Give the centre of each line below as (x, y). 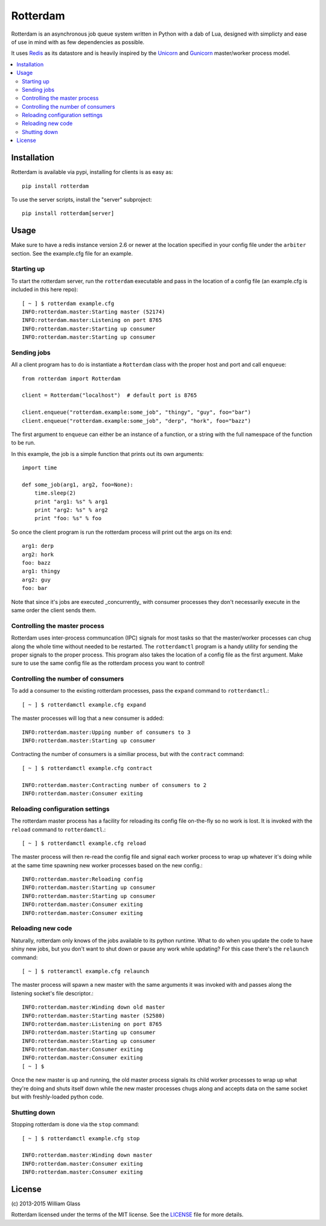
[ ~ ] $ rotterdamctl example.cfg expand (84, 704)
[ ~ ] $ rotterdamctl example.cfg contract (87, 768)
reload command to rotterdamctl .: (59, 829)
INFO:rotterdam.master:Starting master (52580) (94, 1016)
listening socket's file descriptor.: (52, 993)
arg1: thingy (41, 571)
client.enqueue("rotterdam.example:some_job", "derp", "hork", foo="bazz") (136, 421)
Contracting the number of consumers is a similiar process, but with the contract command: (128, 754)
